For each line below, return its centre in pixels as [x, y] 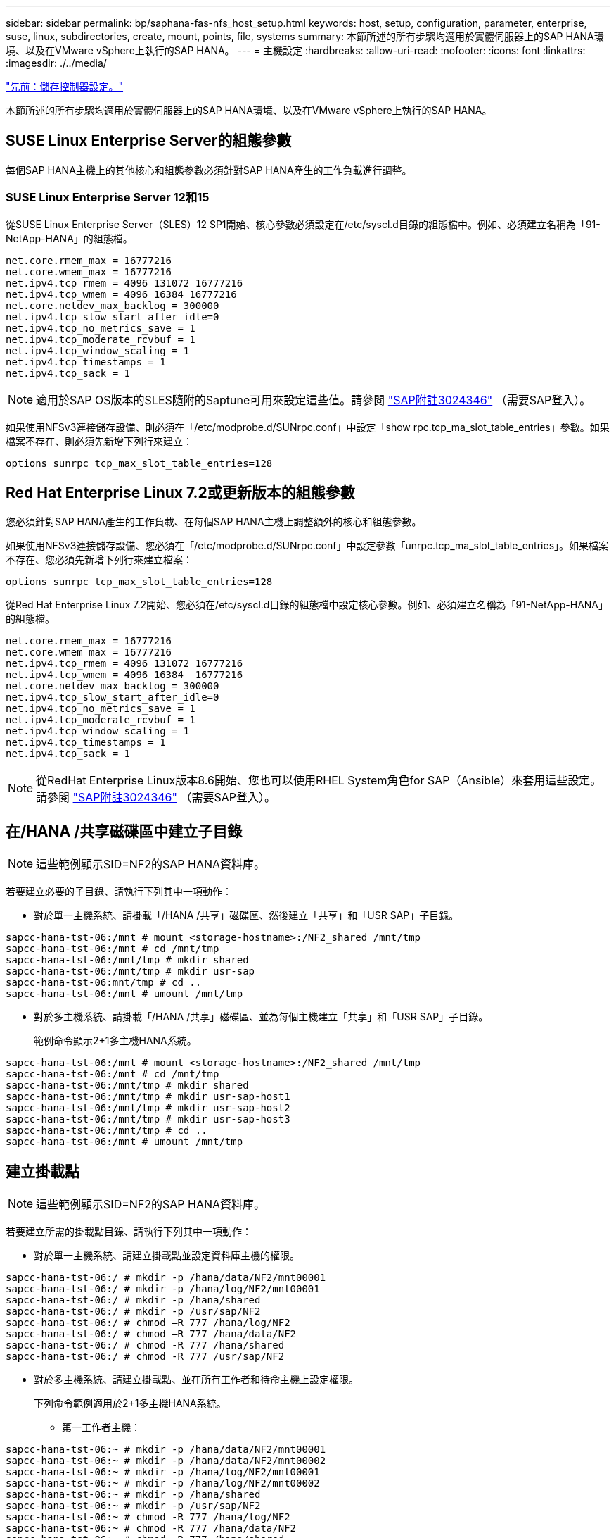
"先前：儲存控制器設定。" [65, 86]
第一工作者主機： [101, 1427]
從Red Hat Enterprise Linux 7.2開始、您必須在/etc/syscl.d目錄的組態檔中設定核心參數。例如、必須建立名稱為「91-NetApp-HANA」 [307, 605]
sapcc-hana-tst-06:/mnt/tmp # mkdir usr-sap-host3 [148, 1119]
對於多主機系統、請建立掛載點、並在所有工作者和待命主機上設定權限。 [196, 1380]
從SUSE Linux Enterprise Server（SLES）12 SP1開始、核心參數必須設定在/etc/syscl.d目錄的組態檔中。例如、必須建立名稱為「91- [303, 224]
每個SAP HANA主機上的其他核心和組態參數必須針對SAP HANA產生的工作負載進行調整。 [209, 170]
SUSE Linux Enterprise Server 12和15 [108, 198]
